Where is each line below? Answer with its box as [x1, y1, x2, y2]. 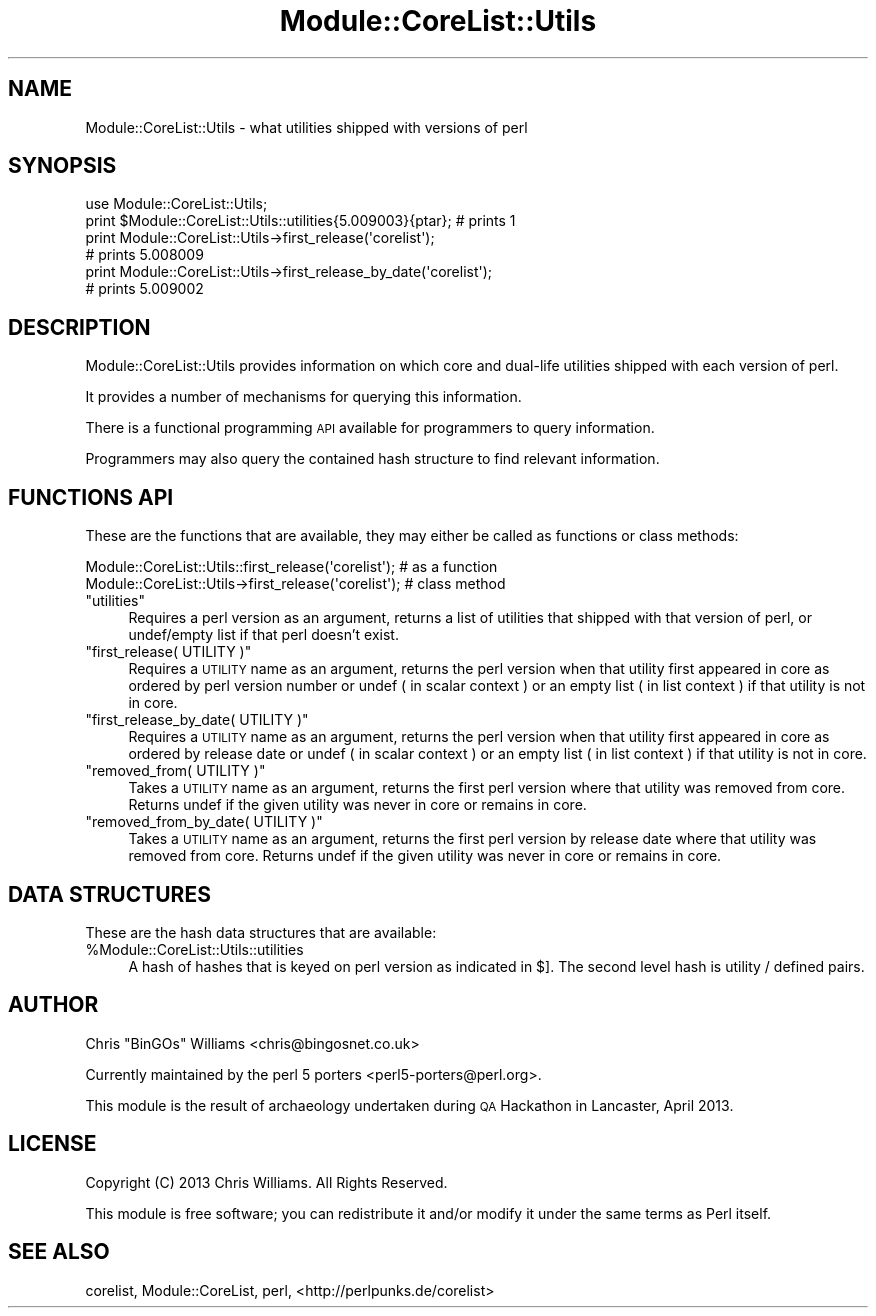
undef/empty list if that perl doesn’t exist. [128, 626, 399, 644]
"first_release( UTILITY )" [85, 643, 252, 661]
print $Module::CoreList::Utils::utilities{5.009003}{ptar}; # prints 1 [85, 212, 516, 230]
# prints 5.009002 [85, 280, 204, 298]
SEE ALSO [8, 1239, 110, 1265]
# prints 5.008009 [85, 246, 204, 264]
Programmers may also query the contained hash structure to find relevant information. [85, 450, 660, 468]
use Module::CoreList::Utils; [85, 195, 268, 213]
